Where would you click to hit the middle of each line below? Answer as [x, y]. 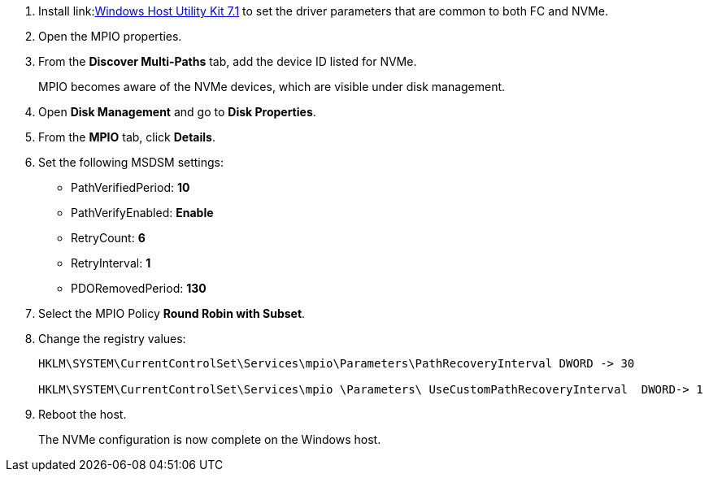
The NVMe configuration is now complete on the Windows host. [210, 439]
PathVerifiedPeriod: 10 [130, 187]
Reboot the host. [83, 414]
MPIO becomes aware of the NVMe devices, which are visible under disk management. [272, 87]
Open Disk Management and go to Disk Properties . [177, 112]
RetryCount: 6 [108, 238]
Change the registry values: [112, 339]
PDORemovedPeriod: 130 [139, 288]
